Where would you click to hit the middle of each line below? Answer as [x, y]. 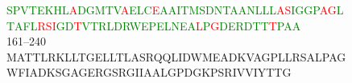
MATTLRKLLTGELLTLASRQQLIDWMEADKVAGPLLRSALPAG [176, 56]
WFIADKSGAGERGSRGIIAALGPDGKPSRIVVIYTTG [149, 72]
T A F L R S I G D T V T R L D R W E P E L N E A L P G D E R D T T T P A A [154, 25]
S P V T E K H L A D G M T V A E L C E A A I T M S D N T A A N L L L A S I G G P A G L [175, 10]
